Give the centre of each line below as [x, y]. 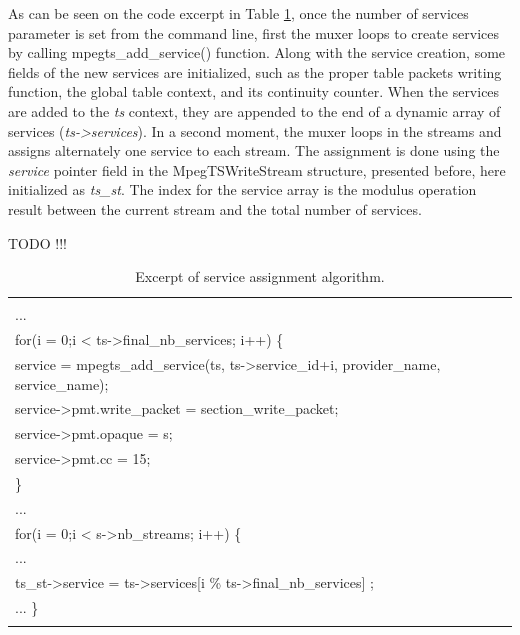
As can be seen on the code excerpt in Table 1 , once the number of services [238, 13]
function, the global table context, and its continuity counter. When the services [254, 91]
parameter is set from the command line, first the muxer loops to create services [254, 32]
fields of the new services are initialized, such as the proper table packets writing [255, 71]
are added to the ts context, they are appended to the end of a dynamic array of [254, 110]
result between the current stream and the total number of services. [215, 208]
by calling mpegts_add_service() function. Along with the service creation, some [257, 52]
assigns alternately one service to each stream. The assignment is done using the [254, 150]
